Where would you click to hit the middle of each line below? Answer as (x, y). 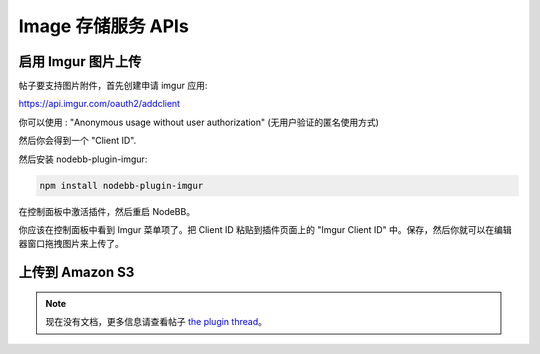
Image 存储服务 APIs (103, 26)
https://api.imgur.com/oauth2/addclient (99, 104)
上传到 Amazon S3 (76, 272)
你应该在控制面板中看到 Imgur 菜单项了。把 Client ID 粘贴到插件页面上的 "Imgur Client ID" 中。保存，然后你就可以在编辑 (265, 229)
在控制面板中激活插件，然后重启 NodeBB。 (106, 211)
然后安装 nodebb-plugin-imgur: (83, 159)
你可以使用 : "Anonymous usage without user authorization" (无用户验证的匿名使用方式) (199, 122)
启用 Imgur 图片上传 (80, 61)
